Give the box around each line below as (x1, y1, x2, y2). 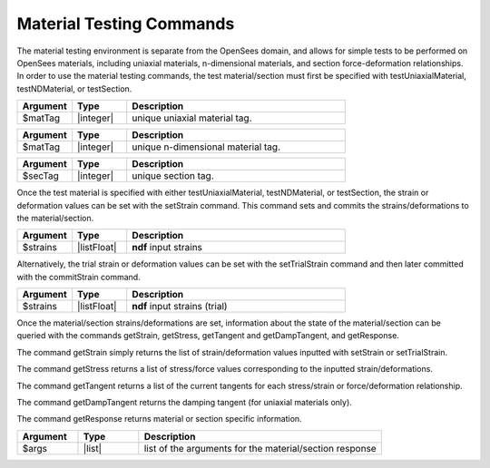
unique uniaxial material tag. (132, 112, 252, 124)
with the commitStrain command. (16, 271, 141, 282)
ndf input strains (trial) (132, 300, 228, 313)
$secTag (22, 170, 59, 182)
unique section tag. (132, 170, 215, 182)
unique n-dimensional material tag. (132, 141, 281, 153)
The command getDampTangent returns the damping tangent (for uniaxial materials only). (16, 397, 353, 408)
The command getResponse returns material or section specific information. (16, 414, 303, 424)
